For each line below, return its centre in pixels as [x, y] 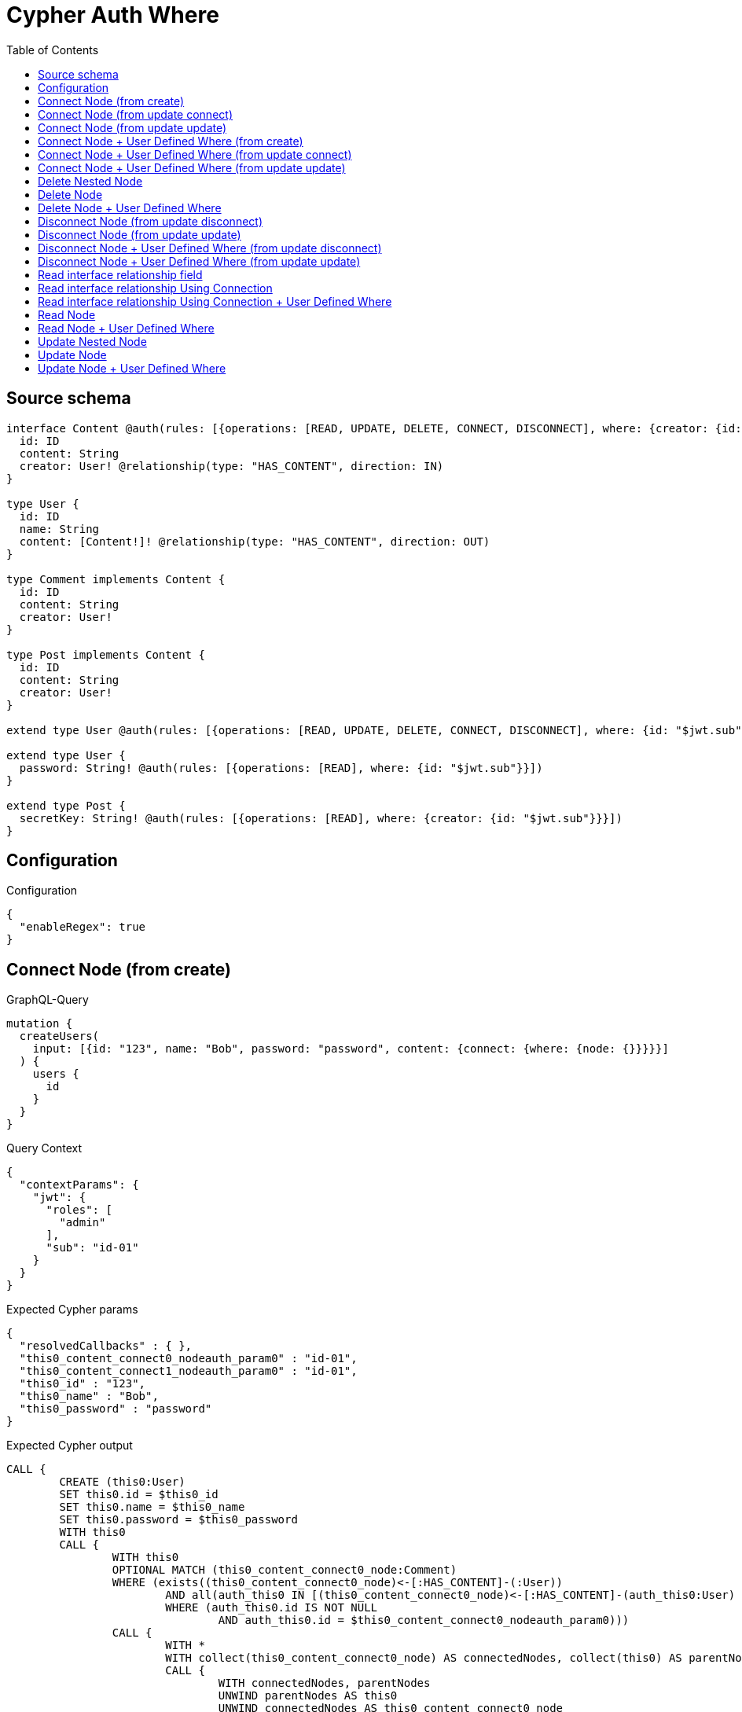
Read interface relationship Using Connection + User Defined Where [215, 301]
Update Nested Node [92, 341]
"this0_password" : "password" [116, 1409]
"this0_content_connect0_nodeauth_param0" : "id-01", [188, 1359]
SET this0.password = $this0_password [178, 1520]
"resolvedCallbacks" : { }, [106, 1346]
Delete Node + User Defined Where [130, 208]
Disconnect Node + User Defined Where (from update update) [199, 261]
